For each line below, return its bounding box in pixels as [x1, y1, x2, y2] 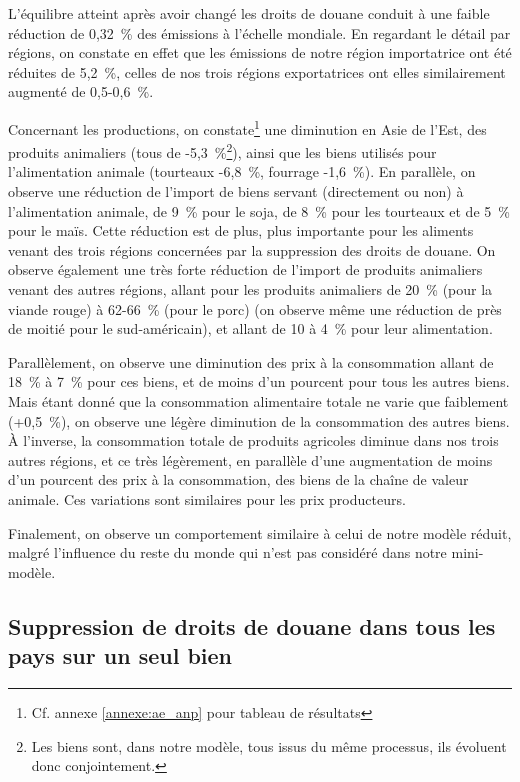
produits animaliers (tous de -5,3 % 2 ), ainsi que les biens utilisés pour [8, 139, 437, 162]
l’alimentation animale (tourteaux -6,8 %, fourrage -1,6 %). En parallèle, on [8, 161, 476, 182]
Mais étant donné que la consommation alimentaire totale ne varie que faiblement [8, 391, 509, 411]
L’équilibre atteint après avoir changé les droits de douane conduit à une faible [8, 3, 490, 23]
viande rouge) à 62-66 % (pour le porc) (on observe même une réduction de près [8, 298, 502, 319]
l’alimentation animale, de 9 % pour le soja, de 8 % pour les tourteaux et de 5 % [8, 200, 510, 221]
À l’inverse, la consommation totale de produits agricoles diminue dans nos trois [8, 430, 499, 451]
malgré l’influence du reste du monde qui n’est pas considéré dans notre [8, 542, 447, 563]
